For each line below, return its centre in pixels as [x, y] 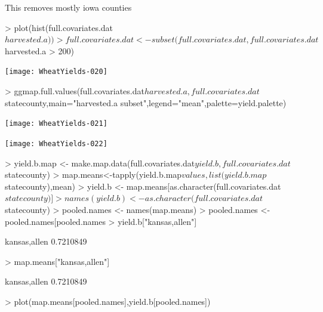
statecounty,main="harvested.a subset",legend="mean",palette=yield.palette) [146, 102]
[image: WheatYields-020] [56, 72]
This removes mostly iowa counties [68, 7]
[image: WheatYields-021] [56, 124]
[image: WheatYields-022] [56, 143]
